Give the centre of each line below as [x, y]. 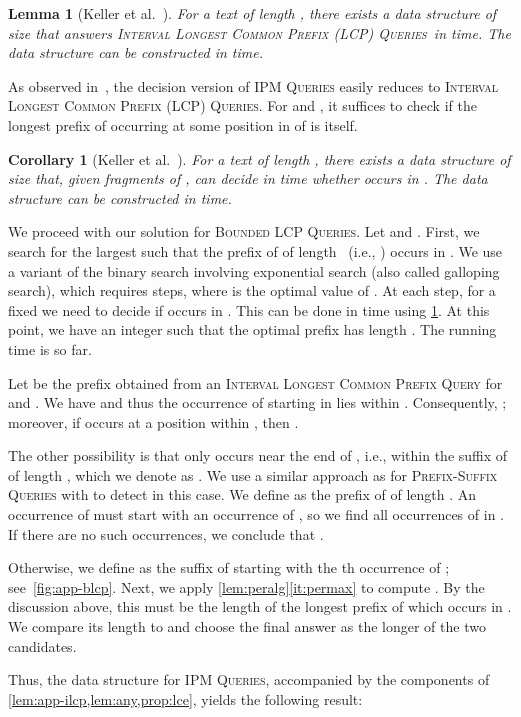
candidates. [42, 645]
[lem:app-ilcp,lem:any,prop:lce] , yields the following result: [185, 698]
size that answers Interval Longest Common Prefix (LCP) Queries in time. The [259, 32]
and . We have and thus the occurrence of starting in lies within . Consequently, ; [257, 402]
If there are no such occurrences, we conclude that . [166, 533]
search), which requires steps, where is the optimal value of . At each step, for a [252, 290]
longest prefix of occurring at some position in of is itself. [183, 124]
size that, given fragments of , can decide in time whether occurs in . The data [248, 178]
